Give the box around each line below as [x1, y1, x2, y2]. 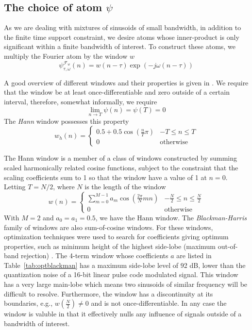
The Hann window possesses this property [4, 115, 129, 126]
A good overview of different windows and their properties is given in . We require [4, 77, 249, 87]
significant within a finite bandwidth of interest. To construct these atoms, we [4, 41, 235, 51]
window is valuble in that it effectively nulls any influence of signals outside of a [4, 309, 242, 319]
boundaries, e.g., [4, 298, 53, 308]
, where [53, 181, 75, 192]
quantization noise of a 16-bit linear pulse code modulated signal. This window [4, 269, 238, 280]
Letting [4, 181, 26, 192]
